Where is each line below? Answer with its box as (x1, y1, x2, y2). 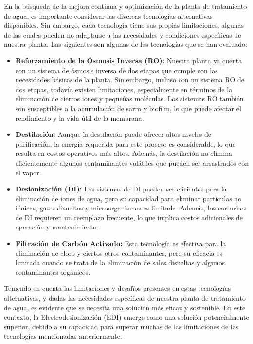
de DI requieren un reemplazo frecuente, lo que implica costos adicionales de (15, 212, 243, 222)
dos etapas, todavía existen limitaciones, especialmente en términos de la (15, 84, 233, 94)
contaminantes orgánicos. (15, 267, 90, 277)
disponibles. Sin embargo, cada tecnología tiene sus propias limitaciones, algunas (4, 20, 244, 30)
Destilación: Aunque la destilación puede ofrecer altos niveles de (15, 129, 211, 139)
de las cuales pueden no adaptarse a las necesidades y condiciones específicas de (4, 29, 241, 39)
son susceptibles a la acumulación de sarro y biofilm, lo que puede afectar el (15, 103, 241, 113)
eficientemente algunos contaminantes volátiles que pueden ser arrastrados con (15, 157, 249, 168)
